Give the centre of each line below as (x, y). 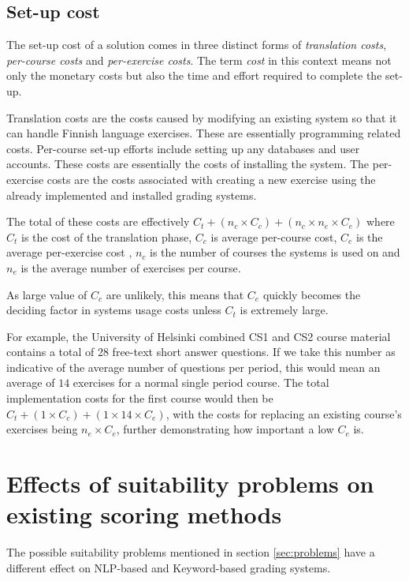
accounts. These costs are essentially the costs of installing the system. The (188, 164)
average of (31, 382)
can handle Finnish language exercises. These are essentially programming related (204, 133)
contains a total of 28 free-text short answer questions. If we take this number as (201, 352)
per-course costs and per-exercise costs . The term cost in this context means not (199, 60)
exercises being (42, 429)
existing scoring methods (144, 514)
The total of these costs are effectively (98, 221)
